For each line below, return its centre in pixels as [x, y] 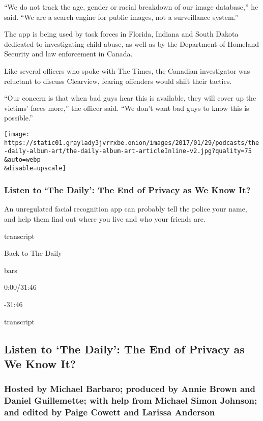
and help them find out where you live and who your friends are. [105, 219]
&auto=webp [22, 159]
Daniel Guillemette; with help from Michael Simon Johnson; [131, 400]
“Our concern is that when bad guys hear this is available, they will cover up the [130, 98]
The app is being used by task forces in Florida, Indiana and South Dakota [121, 34]
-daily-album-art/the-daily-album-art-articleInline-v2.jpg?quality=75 [128, 151]
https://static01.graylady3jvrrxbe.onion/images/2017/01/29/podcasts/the [132, 143]
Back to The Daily [33, 253]
